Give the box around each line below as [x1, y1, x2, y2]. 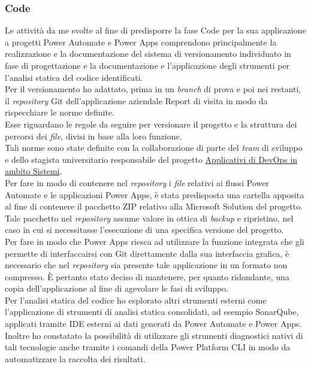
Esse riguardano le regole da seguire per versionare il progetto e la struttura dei [5, 117, 297, 130]
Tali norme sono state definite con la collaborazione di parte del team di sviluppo [5, 141, 303, 154]
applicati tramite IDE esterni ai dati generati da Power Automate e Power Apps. [5, 317, 302, 330]
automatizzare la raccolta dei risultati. [5, 352, 146, 365]
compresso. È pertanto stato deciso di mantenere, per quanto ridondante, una [5, 270, 289, 283]
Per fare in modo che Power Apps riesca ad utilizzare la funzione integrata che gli [5, 235, 304, 247]
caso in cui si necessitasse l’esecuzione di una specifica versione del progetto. [5, 223, 284, 236]
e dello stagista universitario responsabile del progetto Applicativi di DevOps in [5, 153, 298, 165]
